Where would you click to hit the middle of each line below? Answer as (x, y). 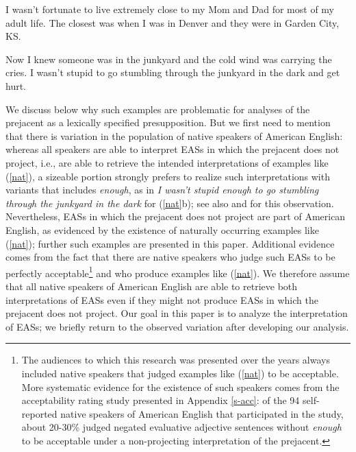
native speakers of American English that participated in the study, (202, 413)
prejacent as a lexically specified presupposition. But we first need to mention (168, 122)
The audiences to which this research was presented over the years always (176, 360)
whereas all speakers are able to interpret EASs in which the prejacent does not (173, 149)
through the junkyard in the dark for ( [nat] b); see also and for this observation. (170, 203)
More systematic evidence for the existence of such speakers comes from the (180, 386)
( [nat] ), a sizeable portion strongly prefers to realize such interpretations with (168, 176)
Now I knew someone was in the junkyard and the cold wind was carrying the (169, 59)
